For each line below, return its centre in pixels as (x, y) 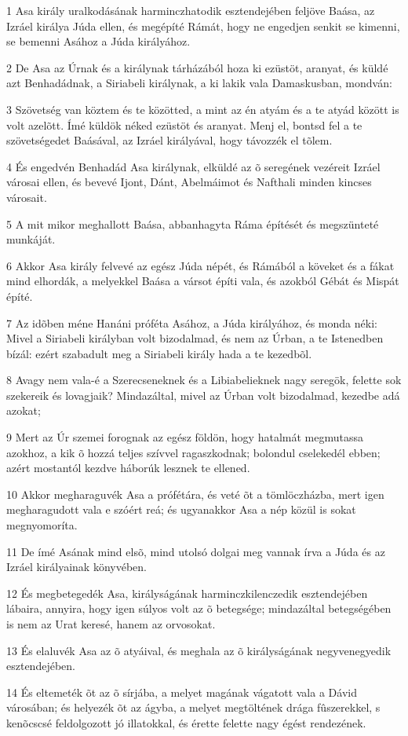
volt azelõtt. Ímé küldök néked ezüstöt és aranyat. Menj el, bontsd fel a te (184, 124)
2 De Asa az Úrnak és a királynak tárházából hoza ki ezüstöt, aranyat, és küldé (197, 67)
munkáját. (31, 239)
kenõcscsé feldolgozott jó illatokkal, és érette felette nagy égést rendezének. (186, 722)
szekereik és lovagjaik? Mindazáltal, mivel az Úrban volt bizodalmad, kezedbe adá (203, 395)
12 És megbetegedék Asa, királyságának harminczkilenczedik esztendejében (187, 593)
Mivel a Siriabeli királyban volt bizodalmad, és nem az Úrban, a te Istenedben (195, 338)
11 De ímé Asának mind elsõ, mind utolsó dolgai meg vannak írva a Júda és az (196, 551)
